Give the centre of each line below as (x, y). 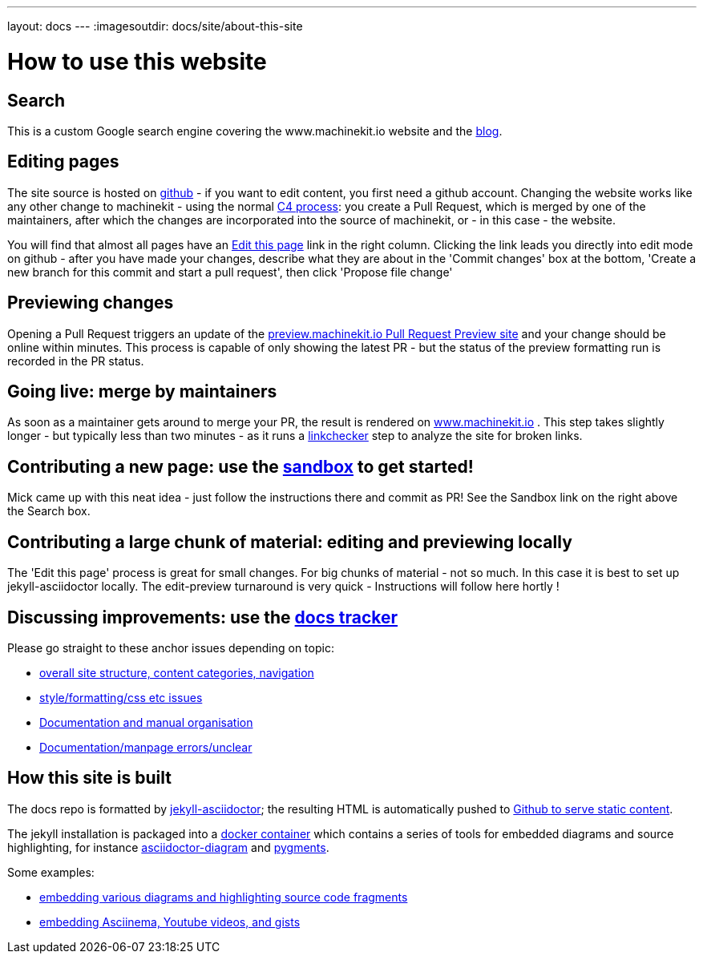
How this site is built (89, 778)
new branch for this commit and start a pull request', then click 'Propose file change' (230, 272)
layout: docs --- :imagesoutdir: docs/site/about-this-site (155, 26)
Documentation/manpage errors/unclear (146, 747)
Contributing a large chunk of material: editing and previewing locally (290, 542)
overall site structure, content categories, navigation (177, 672)
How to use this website (137, 61)
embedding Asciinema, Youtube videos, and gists (170, 922)
